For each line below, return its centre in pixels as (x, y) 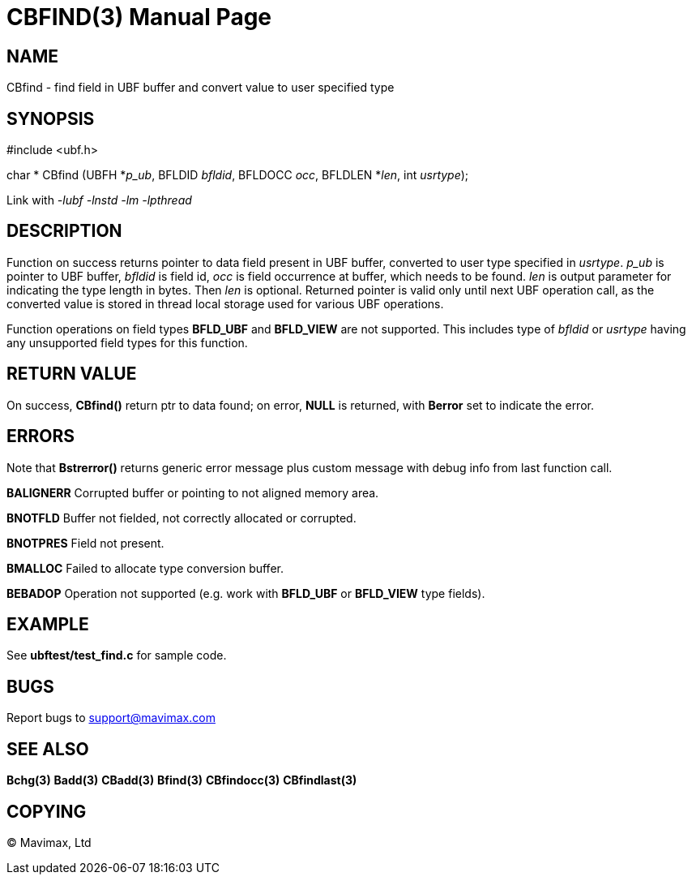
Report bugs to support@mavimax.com (111, 718)
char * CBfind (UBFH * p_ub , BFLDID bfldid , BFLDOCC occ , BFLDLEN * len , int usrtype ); (238, 175)
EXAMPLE (48, 624)
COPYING (47, 811)
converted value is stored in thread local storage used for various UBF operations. (225, 303)
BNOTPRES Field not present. (85, 543)
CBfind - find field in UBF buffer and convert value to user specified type (201, 88)
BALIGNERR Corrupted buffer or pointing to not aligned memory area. (193, 492)
